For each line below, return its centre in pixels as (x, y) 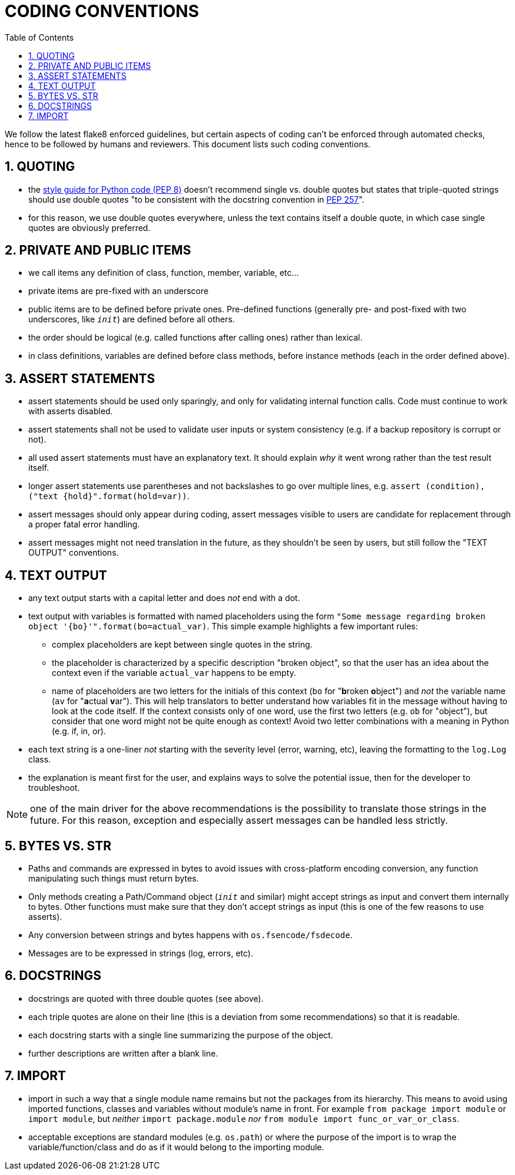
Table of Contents (39, 37)
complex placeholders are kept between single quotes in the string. (182, 645)
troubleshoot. (54, 788)
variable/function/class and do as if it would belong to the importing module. (176, 1147)
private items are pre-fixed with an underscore (119, 291)
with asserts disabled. (71, 411)
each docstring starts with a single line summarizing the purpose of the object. (181, 1035)
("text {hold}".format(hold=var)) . (109, 496)
